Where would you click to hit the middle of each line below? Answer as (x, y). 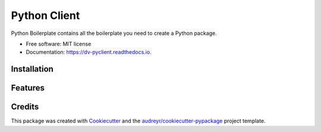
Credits (25, 107)
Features (28, 88)
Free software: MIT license (59, 44)
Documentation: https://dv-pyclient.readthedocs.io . (89, 52)
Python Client (45, 15)
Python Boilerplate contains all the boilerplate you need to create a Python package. (114, 33)
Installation (32, 69)
